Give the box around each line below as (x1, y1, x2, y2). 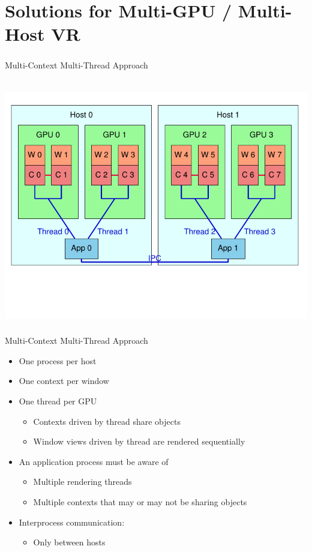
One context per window (19, 374, 109, 387)
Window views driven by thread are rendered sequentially (33, 435, 245, 448)
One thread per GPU (19, 394, 97, 407)
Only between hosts (33, 536, 106, 548)
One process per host (19, 354, 97, 367)
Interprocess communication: (19, 515, 125, 528)
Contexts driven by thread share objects (33, 415, 181, 427)
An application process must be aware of (19, 455, 169, 467)
